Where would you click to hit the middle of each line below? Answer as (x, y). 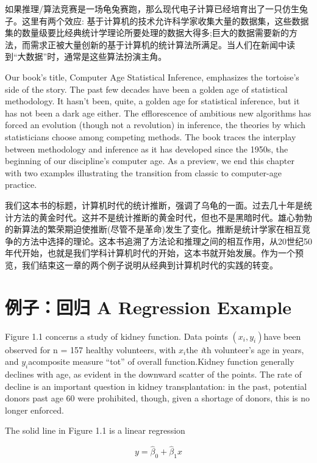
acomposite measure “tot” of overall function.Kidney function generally (161, 361)
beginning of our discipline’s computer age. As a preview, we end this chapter (150, 161)
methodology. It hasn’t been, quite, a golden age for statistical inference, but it (152, 101)
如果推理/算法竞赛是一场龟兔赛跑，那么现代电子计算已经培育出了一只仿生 (152, 9)
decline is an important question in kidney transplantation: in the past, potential (156, 386)
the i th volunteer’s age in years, (245, 349)
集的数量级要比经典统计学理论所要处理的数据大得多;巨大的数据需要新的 (147, 33)
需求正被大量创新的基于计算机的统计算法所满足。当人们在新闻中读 (162, 44)
